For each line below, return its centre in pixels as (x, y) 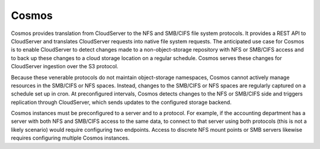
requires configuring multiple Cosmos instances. (70, 138)
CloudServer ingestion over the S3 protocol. (65, 66)
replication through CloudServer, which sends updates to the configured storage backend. (121, 102)
